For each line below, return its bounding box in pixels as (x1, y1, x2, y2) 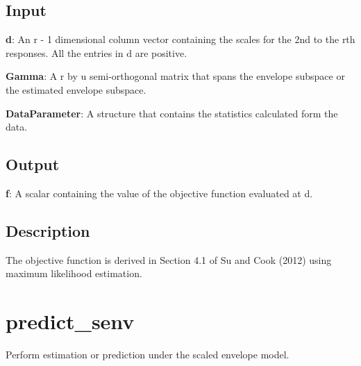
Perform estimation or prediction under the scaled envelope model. (6, 347, 289, 362)
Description (6, 219, 90, 241)
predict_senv (6, 307, 135, 335)
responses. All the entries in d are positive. (6, 45, 187, 60)
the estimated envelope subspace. (6, 82, 146, 97)
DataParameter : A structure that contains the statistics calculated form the (6, 106, 338, 120)
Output (6, 153, 60, 175)
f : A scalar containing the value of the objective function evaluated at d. (6, 185, 313, 200)
